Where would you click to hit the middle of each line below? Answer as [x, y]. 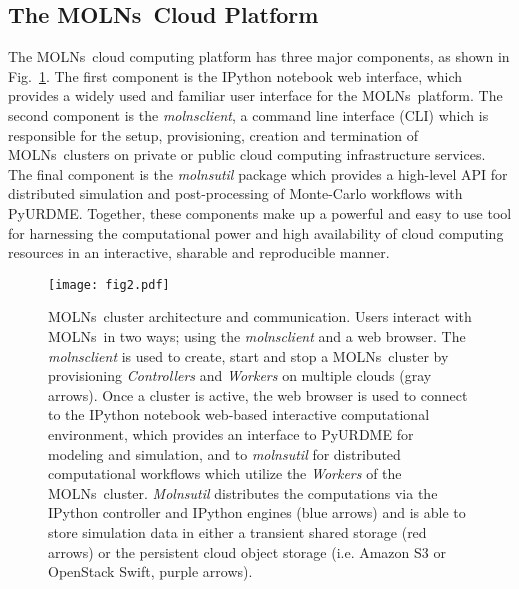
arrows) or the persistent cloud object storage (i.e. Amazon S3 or [247, 551]
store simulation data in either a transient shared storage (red [237, 531]
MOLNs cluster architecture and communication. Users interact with [260, 316]
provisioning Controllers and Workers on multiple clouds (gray [240, 375]
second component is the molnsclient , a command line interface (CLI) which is [248, 114]
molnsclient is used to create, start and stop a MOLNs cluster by [248, 355]
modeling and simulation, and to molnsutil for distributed [224, 453]
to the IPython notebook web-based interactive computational [239, 414]
